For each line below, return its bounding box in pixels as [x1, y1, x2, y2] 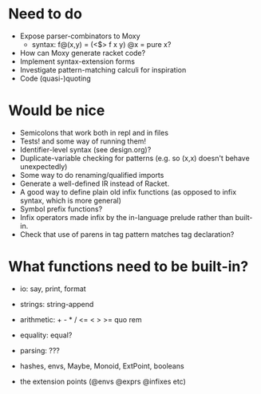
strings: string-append [19, 299, 94, 309]
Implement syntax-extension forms [19, 57, 136, 66]
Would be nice [8, 101, 105, 120]
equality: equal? [19, 330, 73, 340]
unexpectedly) [19, 161, 68, 171]
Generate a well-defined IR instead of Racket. [19, 179, 170, 188]
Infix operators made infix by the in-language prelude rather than [19, 212, 234, 222]
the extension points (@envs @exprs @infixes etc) [19, 376, 186, 386]
